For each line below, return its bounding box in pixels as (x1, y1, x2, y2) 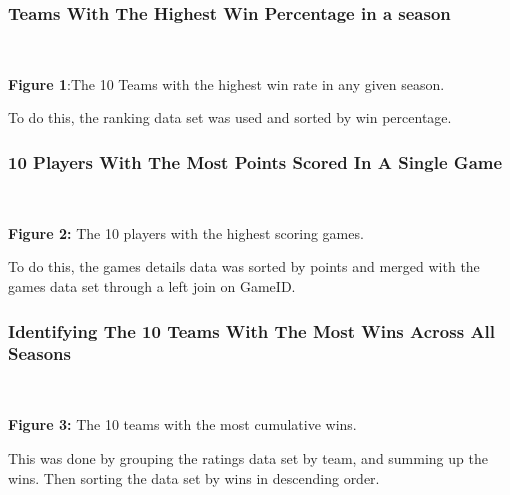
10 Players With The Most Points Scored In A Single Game (8, 149, 503, 174)
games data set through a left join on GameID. (8, 276, 296, 296)
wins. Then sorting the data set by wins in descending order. (8, 467, 380, 488)
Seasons (8, 341, 71, 366)
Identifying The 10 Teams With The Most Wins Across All (8, 318, 496, 343)
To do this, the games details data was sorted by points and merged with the (8, 256, 480, 277)
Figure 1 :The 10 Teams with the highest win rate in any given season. (8, 73, 445, 94)
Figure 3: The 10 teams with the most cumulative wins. (8, 414, 357, 435)
